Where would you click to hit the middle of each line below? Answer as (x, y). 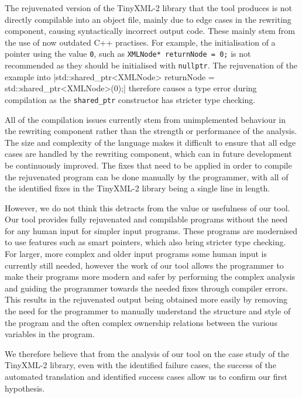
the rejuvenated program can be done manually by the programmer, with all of (147, 176)
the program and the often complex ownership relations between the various (141, 322)
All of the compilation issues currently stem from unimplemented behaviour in (145, 119)
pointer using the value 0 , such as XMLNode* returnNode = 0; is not (128, 54)
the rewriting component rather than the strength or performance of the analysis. (151, 131)
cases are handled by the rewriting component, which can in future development (148, 154)
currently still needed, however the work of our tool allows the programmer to (144, 265)
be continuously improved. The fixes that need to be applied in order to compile (148, 165)
